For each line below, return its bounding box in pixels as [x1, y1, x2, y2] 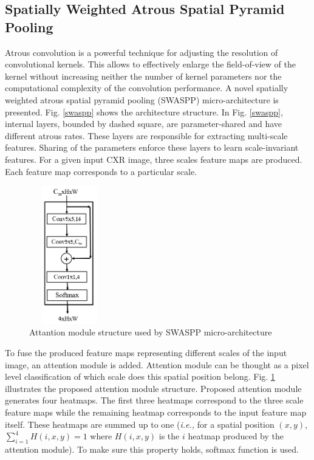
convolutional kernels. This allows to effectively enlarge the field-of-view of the [5, 58, 296, 70]
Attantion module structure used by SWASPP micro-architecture [29, 326, 272, 338]
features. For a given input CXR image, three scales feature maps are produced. [5, 153, 302, 165]
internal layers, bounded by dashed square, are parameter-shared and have [5, 117, 282, 130]
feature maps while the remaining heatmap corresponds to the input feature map [5, 406, 307, 419]
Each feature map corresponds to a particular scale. [5, 165, 197, 177]
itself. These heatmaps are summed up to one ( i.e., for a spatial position [5, 417, 275, 430]
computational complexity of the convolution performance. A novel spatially [5, 81, 288, 94]
